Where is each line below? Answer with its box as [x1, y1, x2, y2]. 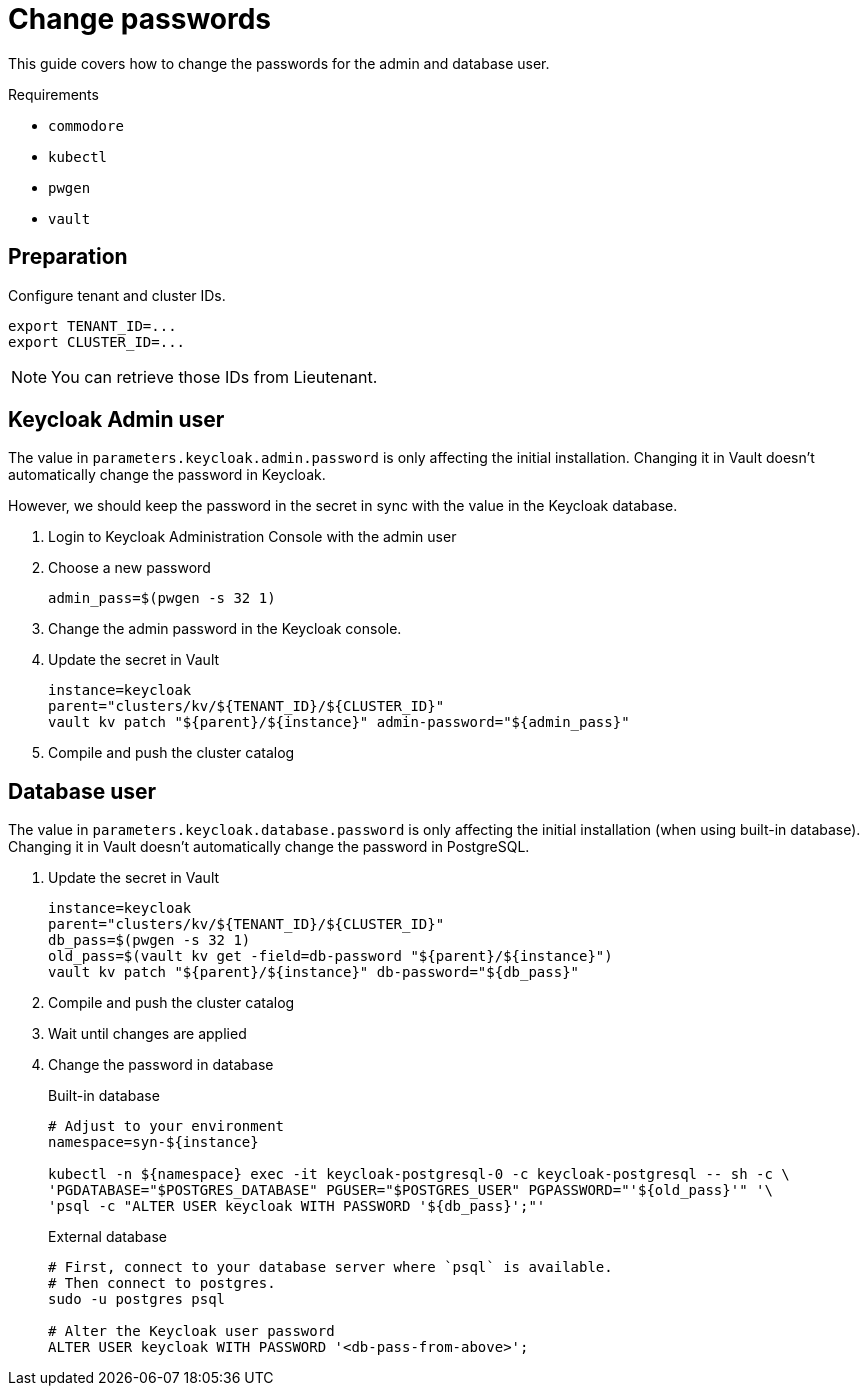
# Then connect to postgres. [48, 1275, 276, 1292]
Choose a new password [48, 559, 211, 577]
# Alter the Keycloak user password [48, 1323, 335, 1340]
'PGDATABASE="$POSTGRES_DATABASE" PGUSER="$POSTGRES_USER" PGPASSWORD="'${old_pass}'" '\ [48, 1182, 773, 1199]
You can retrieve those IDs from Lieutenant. [51, 366, 378, 387]
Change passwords [8, 2, 272, 36]
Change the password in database [48, 1056, 274, 1074]
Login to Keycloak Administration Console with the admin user [48, 528, 457, 546]
